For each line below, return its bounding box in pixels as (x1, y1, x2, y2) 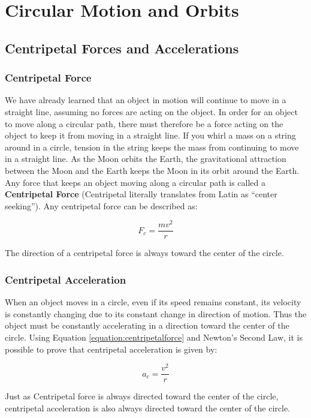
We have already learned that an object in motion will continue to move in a (5, 94, 286, 106)
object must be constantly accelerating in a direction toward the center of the (5, 319, 289, 332)
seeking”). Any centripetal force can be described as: (5, 199, 198, 212)
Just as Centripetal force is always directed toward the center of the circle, (5, 390, 279, 402)
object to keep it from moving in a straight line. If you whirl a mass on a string (5, 129, 296, 142)
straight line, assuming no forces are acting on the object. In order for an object (5, 105, 298, 118)
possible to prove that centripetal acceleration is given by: (5, 342, 218, 355)
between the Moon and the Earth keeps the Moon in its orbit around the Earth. (5, 164, 300, 176)
